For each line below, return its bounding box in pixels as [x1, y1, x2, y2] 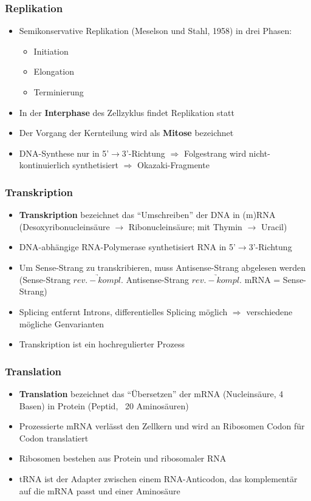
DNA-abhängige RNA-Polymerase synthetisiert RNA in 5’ [19, 240, 236, 253]
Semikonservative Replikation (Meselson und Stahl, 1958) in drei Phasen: [19, 24, 292, 37]
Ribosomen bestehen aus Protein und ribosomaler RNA [19, 452, 227, 465]
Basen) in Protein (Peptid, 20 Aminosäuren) [19, 399, 189, 412]
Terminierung [33, 86, 84, 98]
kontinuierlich [19, 158, 70, 171]
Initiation [33, 44, 69, 57]
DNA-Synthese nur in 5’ [19, 146, 109, 159]
